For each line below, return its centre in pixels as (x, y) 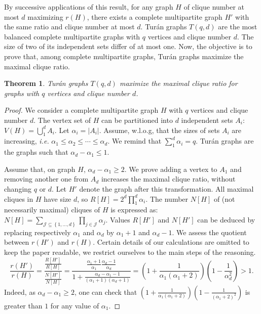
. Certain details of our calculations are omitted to (171, 242)
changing (18, 188)
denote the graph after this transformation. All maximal (166, 188)
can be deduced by (226, 219)
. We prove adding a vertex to (171, 169)
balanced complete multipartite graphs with (72, 36)
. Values (118, 219)
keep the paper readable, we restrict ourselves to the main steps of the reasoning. (130, 252)
